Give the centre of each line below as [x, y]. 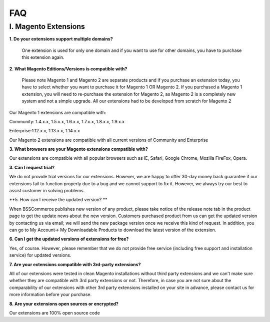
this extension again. [43, 57]
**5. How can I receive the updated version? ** [58, 200]
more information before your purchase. [50, 295]
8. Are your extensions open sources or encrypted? [64, 304]
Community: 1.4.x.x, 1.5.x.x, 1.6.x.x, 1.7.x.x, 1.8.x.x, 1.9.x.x [67, 121]
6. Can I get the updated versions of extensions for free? [69, 239]
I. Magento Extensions [47, 26]
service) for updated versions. [40, 255]
